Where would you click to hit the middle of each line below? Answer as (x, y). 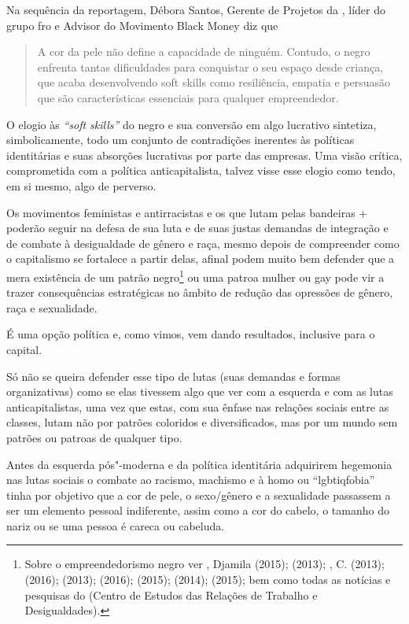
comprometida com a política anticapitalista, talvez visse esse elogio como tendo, (201, 170)
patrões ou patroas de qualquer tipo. (94, 437)
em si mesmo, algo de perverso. (81, 185)
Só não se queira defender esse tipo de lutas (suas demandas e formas (173, 376)
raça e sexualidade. (52, 307)
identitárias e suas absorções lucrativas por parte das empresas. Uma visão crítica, (204, 155)
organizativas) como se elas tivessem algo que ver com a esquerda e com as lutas (200, 391)
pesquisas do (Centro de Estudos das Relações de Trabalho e (171, 594)
